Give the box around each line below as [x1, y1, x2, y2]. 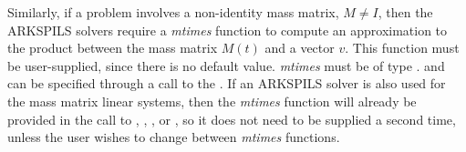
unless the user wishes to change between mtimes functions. [7, 127, 340, 147]
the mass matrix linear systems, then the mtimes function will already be [7, 91, 417, 110]
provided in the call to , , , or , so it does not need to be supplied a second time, [7, 109, 456, 128]
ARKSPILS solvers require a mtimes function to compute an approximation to [7, 20, 448, 39]
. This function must [345, 38, 460, 57]
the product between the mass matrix [7, 38, 218, 57]
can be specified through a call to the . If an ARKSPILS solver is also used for [7, 74, 446, 93]
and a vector [264, 38, 335, 57]
